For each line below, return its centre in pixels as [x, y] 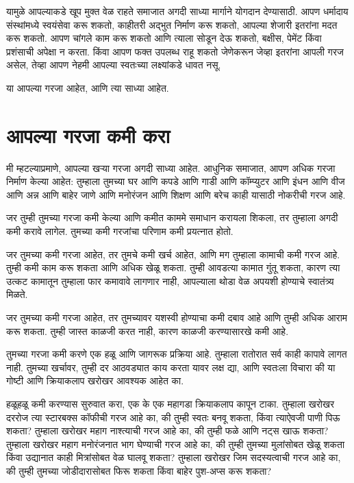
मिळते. [17, 294]
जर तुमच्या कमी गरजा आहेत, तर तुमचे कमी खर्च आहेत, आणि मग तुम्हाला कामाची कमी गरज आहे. [173, 254]
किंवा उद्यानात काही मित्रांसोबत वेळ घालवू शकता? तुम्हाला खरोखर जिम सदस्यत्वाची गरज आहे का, [174, 457]
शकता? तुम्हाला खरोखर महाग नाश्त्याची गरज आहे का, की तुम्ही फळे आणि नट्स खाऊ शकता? [167, 431]
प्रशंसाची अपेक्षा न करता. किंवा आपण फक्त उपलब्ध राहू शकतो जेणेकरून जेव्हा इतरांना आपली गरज [175, 51]
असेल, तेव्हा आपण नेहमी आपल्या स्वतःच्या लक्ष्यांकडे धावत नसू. [114, 65]
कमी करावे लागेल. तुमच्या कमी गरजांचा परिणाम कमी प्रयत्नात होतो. [120, 231]
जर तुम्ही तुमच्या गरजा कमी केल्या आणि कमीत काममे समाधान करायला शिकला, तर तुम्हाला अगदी [172, 218]
